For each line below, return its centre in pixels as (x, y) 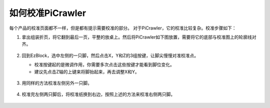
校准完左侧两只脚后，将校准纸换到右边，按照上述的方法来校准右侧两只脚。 (98, 94)
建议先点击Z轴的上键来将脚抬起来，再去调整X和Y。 (87, 71)
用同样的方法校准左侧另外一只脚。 (57, 83)
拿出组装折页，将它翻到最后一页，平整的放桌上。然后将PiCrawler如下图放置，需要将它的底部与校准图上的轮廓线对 (139, 37)
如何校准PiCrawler (48, 13)
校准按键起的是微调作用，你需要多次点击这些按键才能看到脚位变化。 (104, 64)
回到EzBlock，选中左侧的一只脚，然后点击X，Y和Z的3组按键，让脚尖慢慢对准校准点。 (110, 55)
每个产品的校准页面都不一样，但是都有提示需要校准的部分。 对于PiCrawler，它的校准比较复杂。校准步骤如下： (123, 28)
